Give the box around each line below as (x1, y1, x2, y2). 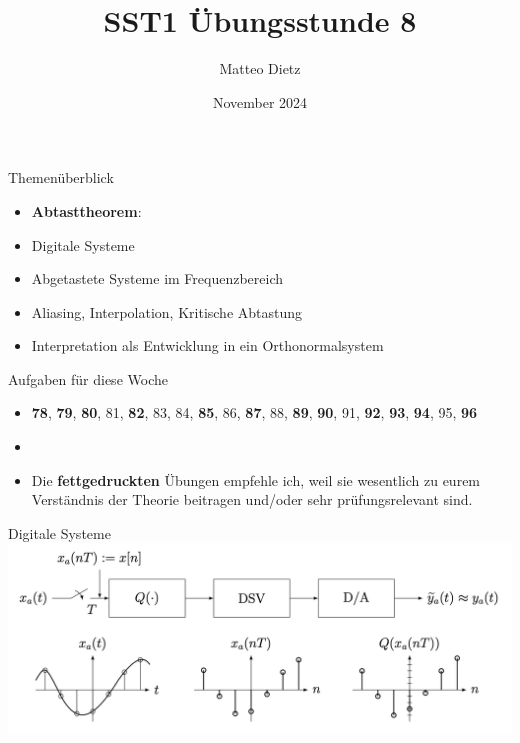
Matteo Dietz (219, 58, 301, 79)
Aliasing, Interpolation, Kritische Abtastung (31, 301, 303, 322)
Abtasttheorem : (31, 200, 142, 221)
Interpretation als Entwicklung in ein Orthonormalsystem (31, 335, 384, 356)
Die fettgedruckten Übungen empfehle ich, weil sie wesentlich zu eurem (31, 469, 481, 490)
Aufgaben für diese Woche (8, 368, 168, 389)
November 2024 (212, 91, 308, 112)
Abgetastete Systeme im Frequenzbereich (31, 268, 284, 289)
